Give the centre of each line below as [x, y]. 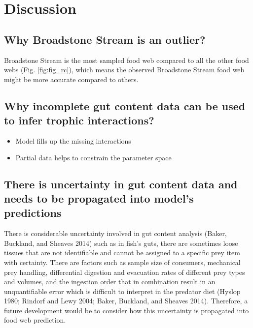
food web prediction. [35, 320]
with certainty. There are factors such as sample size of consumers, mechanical [122, 262]
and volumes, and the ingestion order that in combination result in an [110, 282]
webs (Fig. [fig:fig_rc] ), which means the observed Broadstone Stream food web [124, 70]
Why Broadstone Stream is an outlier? [105, 39]
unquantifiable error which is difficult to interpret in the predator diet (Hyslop [122, 291]
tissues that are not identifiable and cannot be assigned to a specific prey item [122, 253]
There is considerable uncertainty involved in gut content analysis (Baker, [115, 233]
